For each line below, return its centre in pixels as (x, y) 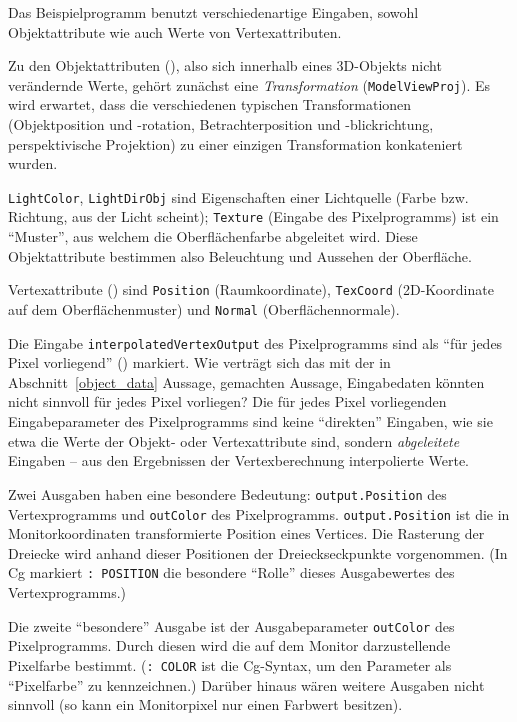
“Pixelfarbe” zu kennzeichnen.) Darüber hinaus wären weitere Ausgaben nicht (246, 684)
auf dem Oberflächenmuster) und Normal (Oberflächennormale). (204, 308)
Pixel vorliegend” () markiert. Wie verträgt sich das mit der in (199, 362)
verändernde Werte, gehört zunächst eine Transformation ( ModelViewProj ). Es (249, 84)
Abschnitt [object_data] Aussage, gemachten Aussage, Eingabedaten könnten (246, 381)
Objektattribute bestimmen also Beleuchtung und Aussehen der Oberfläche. (240, 255)
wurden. (33, 163)
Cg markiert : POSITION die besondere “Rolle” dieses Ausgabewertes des (231, 572)
